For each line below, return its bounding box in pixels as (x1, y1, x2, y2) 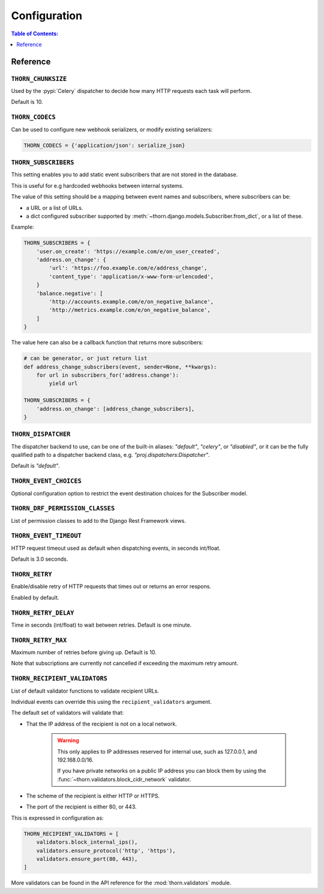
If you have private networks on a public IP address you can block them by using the (57, 767, 266, 775)
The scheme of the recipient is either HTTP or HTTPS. (26, 792, 160, 800)
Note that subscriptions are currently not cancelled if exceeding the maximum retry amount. (11, 660, 239, 667)
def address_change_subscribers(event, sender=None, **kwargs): (23, 363, 217, 370)
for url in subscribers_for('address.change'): (36, 372, 179, 378)
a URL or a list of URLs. (26, 204, 83, 211)
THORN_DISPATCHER (11, 431, 71, 438)
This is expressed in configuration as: (11, 814, 104, 821)
